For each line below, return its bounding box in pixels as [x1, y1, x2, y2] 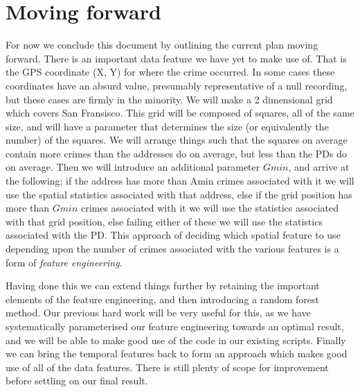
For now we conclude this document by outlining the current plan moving [6, 37, 318, 52]
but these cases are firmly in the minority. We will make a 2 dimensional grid [6, 92, 333, 106]
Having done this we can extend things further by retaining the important [6, 278, 320, 293]
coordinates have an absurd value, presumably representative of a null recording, [6, 78, 348, 92]
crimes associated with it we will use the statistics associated [80, 201, 339, 215]
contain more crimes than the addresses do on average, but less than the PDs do [6, 146, 347, 160]
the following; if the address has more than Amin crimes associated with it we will [6, 173, 354, 188]
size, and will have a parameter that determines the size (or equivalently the [6, 119, 329, 133]
